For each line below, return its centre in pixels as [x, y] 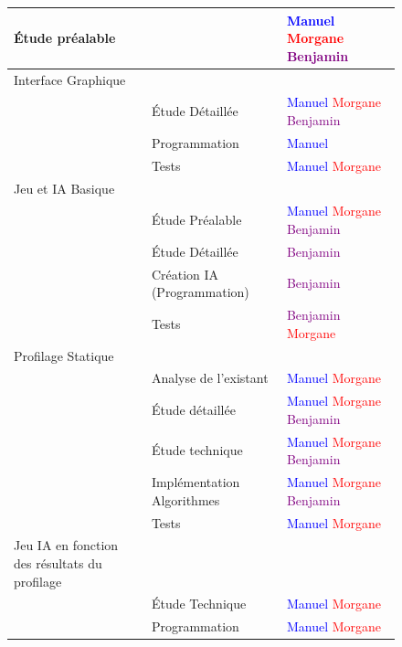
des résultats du [58, 562]
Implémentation [196, 482]
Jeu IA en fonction [66, 545]
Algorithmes [185, 499]
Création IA [185, 274]
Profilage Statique [64, 355]
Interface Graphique [70, 79]
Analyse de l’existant [210, 378]
